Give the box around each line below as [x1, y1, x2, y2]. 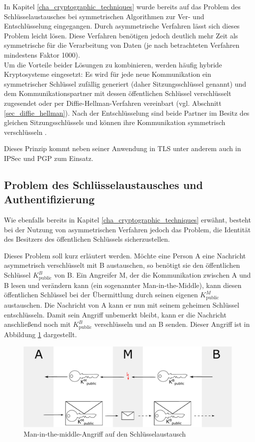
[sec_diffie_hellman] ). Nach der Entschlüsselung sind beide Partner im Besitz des [4, 107, 250, 118]
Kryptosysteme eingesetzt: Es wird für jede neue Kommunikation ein [4, 69, 211, 79]
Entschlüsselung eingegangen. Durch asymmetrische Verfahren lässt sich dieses [4, 21, 240, 31]
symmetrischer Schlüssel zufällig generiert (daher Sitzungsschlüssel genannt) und [4, 78, 247, 89]
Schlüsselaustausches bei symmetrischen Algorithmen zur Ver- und [4, 11, 204, 21]
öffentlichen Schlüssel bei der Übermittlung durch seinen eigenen [4, 289, 198, 300]
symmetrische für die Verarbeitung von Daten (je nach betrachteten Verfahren [4, 40, 240, 50]
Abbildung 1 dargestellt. [4, 329, 77, 340]
